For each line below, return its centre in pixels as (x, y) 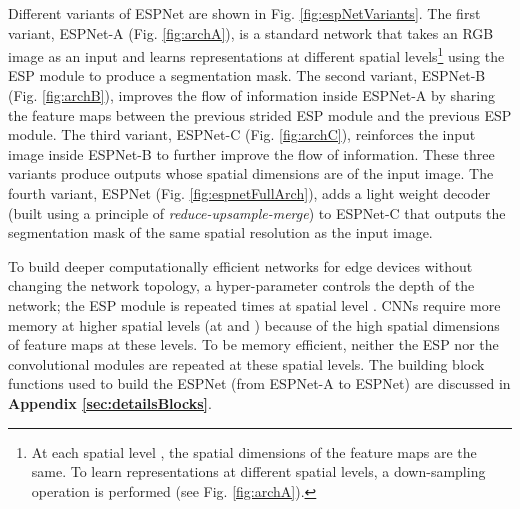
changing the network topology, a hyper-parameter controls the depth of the (241, 285)
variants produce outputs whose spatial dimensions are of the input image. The (251, 173)
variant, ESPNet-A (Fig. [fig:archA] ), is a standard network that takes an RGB (251, 32)
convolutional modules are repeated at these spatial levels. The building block (246, 363)
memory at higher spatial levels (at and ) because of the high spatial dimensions (254, 324)
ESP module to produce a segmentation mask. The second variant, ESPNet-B (247, 75)
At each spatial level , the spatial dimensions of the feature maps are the (254, 451)
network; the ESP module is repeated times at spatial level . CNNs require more (254, 304)
